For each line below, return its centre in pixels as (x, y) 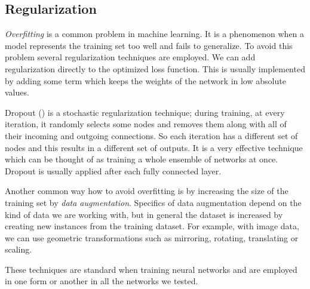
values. (17, 92)
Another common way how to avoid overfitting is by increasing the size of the (147, 191)
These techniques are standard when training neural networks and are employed (151, 269)
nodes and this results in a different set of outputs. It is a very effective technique (154, 147)
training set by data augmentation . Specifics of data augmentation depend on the (153, 202)
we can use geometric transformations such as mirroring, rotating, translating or (152, 237)
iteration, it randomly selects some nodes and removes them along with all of (146, 124)
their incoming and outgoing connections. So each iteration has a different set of (151, 135)
